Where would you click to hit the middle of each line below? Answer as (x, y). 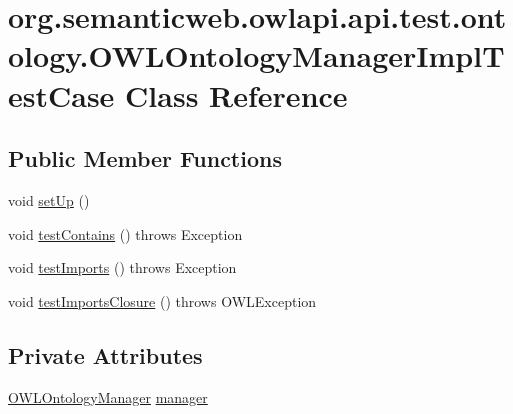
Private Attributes (105, 354)
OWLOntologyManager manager (108, 396)
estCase (61, 94)
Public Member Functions (145, 158)
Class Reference (236, 94)
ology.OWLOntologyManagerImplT (256, 55)
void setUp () (49, 199)
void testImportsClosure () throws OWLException (162, 300)
